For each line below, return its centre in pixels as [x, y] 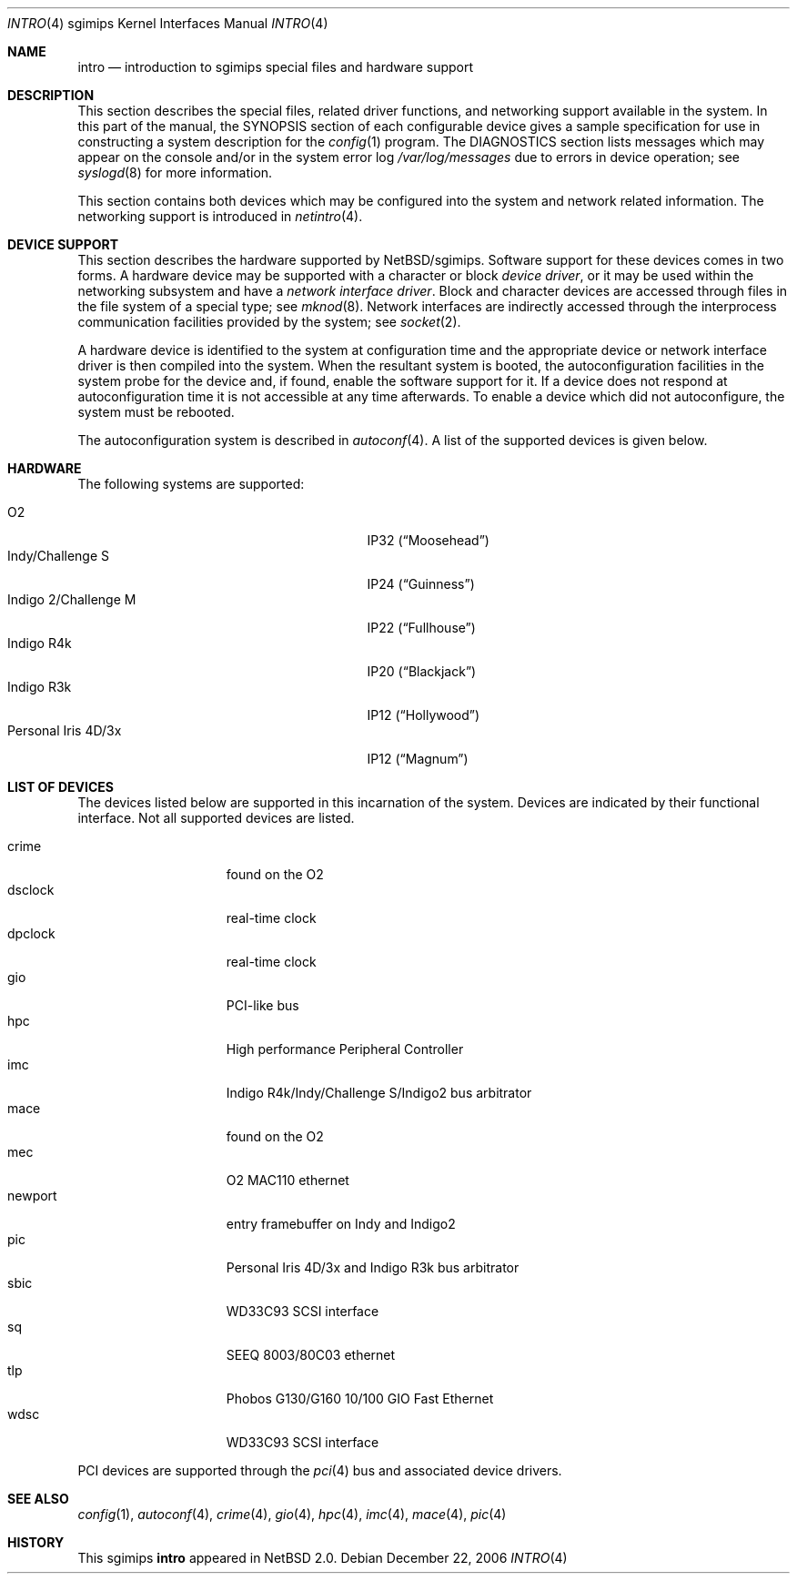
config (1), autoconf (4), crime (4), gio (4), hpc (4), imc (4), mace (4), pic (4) [292, 1514]
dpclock [31, 933]
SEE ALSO [38, 1499]
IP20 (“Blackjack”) [422, 671]
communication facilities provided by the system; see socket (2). [269, 322]
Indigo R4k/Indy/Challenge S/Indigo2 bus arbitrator [379, 1093]
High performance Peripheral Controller [345, 1049]
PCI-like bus [262, 1005]
